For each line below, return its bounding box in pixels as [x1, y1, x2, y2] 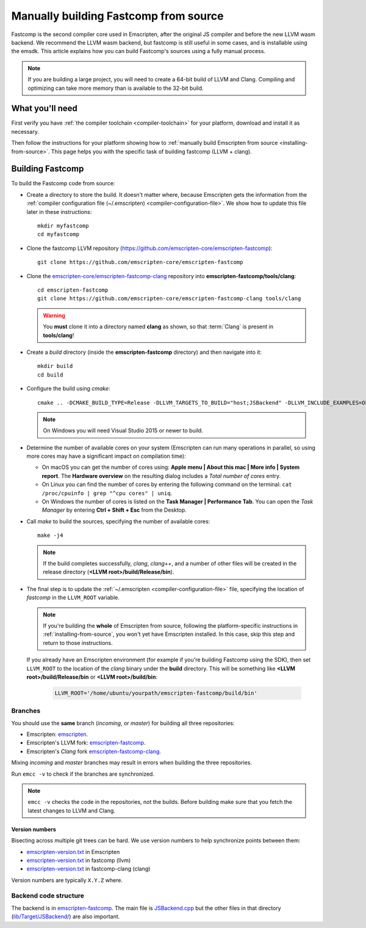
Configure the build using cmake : [26, 385, 110, 392]
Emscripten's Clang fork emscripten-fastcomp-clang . [26, 748, 162, 755]
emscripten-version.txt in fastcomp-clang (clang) [26, 865, 151, 872]
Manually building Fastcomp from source [11, 9, 224, 23]
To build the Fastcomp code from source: [11, 180, 115, 187]
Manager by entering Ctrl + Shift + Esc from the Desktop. [41, 506, 187, 514]
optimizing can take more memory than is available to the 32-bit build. [27, 84, 204, 92]
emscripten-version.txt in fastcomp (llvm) [26, 856, 131, 864]
